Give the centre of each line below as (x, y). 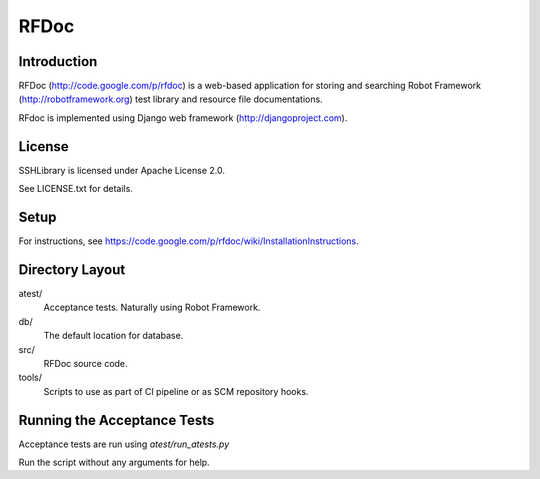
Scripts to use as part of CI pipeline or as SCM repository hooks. (176, 391)
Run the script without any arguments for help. (114, 462)
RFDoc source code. (86, 363)
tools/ (30, 377)
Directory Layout (72, 269)
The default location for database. (113, 336)
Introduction (58, 61)
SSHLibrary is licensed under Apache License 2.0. (121, 170)
